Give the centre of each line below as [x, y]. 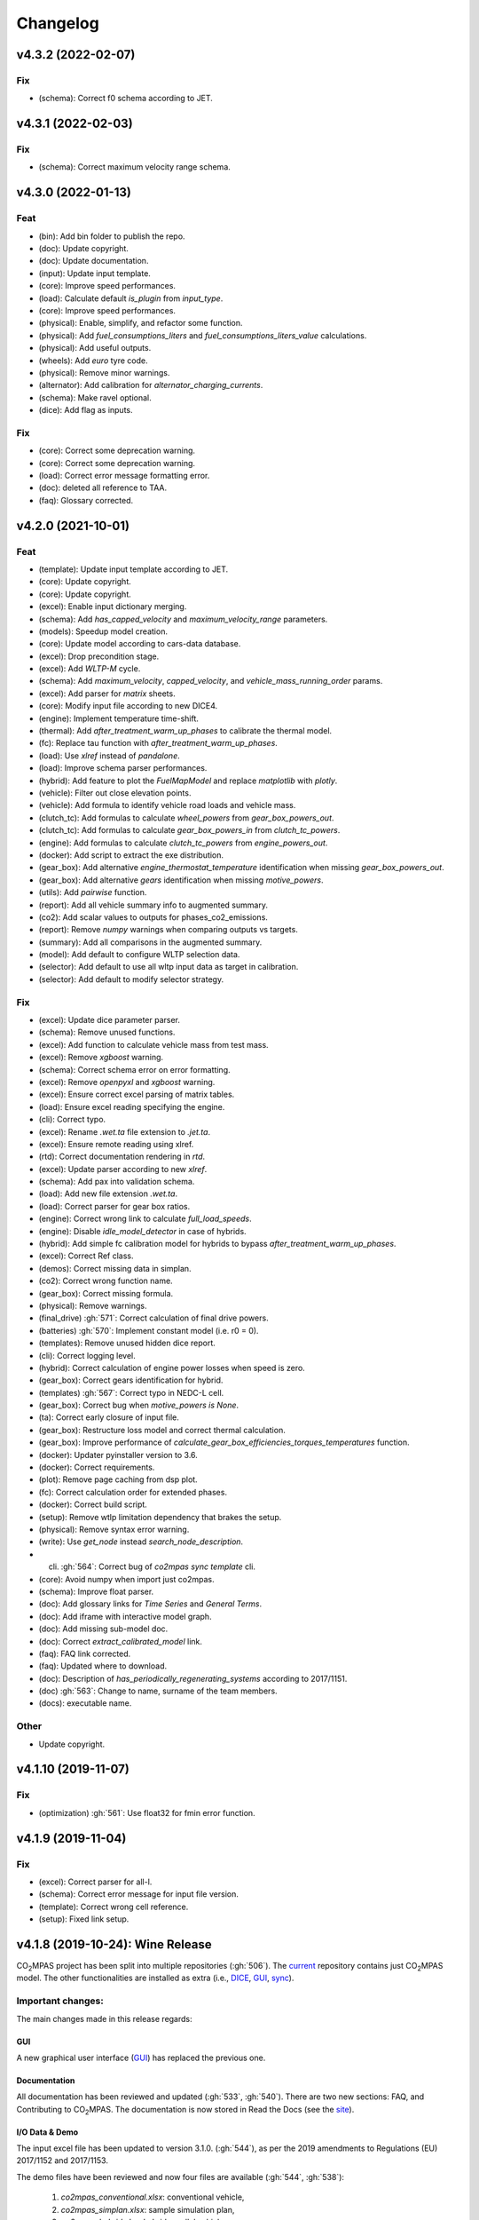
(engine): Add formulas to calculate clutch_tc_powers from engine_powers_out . [183, 843]
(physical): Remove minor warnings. [104, 372]
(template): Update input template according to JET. [133, 569]
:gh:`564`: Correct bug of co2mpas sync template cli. [158, 1566]
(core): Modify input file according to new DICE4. [128, 706]
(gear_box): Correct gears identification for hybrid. [131, 1380]
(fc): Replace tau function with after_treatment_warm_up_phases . [158, 743]
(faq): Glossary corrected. [86, 500]
